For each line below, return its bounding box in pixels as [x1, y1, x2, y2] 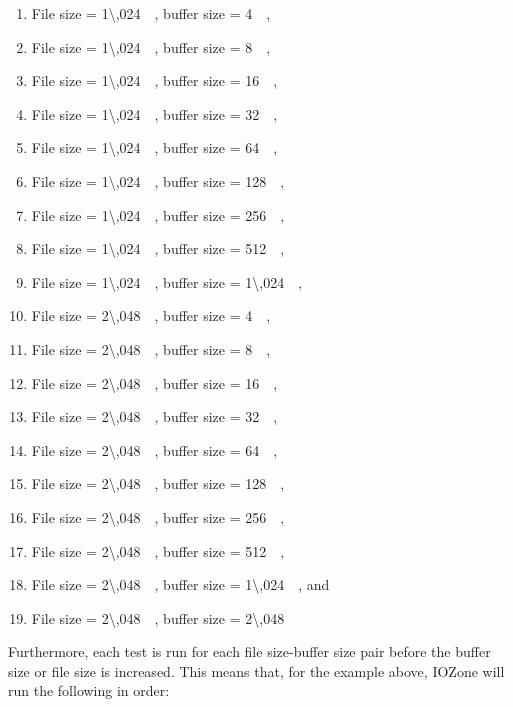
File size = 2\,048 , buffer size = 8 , [31, 338, 271, 359]
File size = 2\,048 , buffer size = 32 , [31, 406, 278, 427]
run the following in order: [8, 680, 170, 701]
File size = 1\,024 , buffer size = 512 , [31, 238, 285, 259]
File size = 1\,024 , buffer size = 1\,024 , [31, 271, 303, 292]
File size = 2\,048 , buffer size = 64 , [31, 439, 278, 460]
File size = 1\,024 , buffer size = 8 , [31, 36, 271, 57]
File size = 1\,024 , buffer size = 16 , [31, 70, 278, 91]
